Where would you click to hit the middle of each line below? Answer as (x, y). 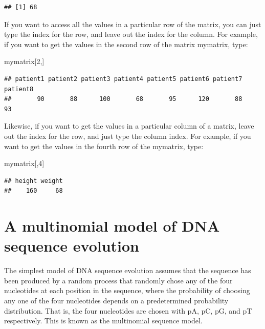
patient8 (19, 89)
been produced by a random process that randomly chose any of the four (118, 280)
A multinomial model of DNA (112, 226)
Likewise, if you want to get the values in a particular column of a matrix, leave (129, 126)
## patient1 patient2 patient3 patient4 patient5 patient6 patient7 (123, 79)
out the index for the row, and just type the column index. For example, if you (128, 136)
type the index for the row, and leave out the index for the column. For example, (131, 34)
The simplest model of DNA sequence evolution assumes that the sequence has (128, 270)
